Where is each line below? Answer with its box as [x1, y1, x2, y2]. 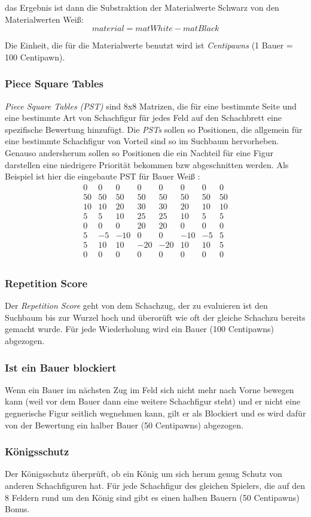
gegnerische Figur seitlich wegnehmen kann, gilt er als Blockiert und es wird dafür [5, 407, 306, 419]
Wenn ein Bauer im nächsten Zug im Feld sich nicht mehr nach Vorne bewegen [5, 383, 294, 396]
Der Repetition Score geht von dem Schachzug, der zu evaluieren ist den [5, 299, 268, 312]
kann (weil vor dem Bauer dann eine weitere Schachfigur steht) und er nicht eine [5, 395, 300, 407]
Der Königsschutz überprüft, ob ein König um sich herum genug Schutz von [5, 467, 282, 480]
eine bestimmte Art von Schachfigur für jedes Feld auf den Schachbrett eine [5, 111, 282, 124]
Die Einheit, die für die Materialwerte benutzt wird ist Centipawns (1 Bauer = [5, 39, 293, 51]
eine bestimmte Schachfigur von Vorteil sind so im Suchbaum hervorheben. [5, 135, 279, 147]
